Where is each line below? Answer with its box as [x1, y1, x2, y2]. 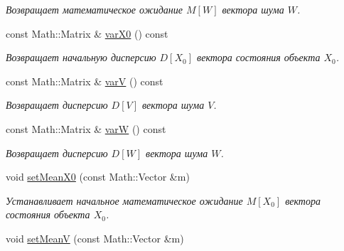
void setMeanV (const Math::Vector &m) [6, 230, 184, 245]
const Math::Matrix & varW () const [6, 121, 166, 136]
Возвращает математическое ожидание [6, 2, 183, 16]
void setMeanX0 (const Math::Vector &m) [6, 169, 190, 184]
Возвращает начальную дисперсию [6, 50, 156, 65]
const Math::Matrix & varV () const [6, 73, 163, 88]
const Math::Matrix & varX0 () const [6, 26, 168, 41]
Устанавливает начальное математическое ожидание [6, 193, 243, 208]
